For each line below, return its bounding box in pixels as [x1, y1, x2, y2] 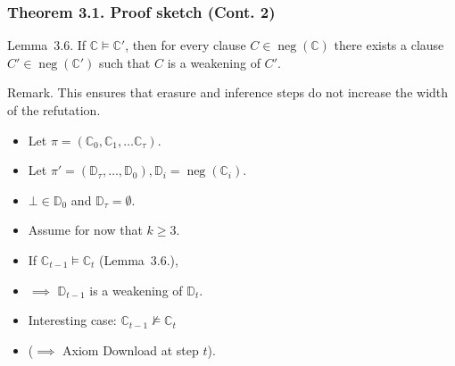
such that [99, 53, 151, 71]
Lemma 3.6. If [7, 36, 87, 54]
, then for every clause [125, 36, 246, 54]
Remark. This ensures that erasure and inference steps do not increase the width [7, 83, 449, 102]
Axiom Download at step [62, 340, 199, 359]
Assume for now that [28, 220, 143, 239]
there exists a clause [334, 36, 444, 54]
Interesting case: [28, 311, 117, 329]
